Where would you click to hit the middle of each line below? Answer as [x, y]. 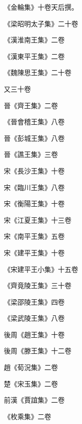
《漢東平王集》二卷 [34, 56]
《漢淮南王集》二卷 [34, 40]
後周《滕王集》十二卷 [38, 351]
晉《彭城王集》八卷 [34, 138]
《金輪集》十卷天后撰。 [41, 7]
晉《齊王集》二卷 [31, 105]
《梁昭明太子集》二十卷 [41, 23]
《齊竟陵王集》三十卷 [38, 285]
